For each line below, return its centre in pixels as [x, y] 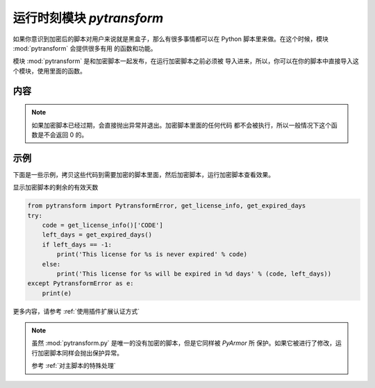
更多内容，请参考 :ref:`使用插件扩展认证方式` [76, 311]
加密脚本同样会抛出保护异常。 [80, 353]
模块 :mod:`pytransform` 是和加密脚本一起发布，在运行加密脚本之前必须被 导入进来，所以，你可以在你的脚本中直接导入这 [186, 61]
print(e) [57, 293]
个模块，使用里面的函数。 [49, 71]
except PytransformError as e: [81, 284]
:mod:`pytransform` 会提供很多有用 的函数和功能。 [85, 48]
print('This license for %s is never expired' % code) [152, 254]
